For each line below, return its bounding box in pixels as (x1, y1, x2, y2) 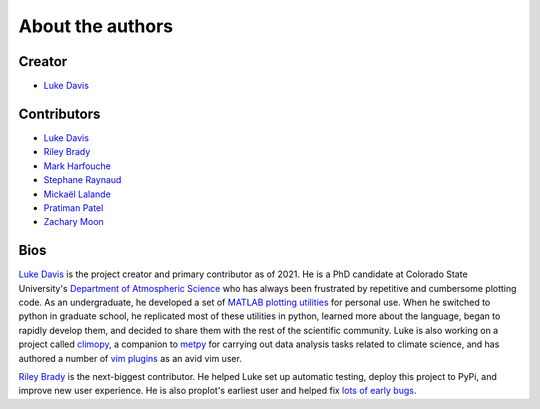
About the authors (18, 15, 174, 37)
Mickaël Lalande (43, 188, 112, 200)
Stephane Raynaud (43, 174, 122, 186)
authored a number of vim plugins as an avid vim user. (18, 352, 242, 364)
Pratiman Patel (43, 201, 104, 214)
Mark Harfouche (43, 160, 112, 172)
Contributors (18, 105, 101, 122)
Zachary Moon (43, 216, 104, 228)
